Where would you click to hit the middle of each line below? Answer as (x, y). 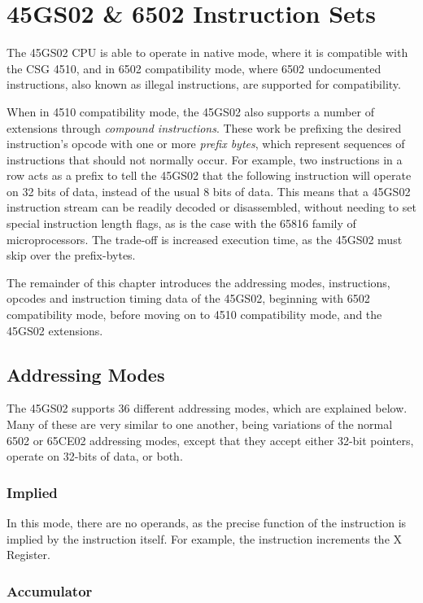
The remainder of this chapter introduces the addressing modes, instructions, (198, 282)
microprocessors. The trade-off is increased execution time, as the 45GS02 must (205, 239)
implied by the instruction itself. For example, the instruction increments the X (205, 538)
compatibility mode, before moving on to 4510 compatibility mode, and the (194, 315)
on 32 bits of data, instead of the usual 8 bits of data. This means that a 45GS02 (209, 191)
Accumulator (50, 590)
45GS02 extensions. (55, 330)
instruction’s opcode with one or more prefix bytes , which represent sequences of (206, 144)
